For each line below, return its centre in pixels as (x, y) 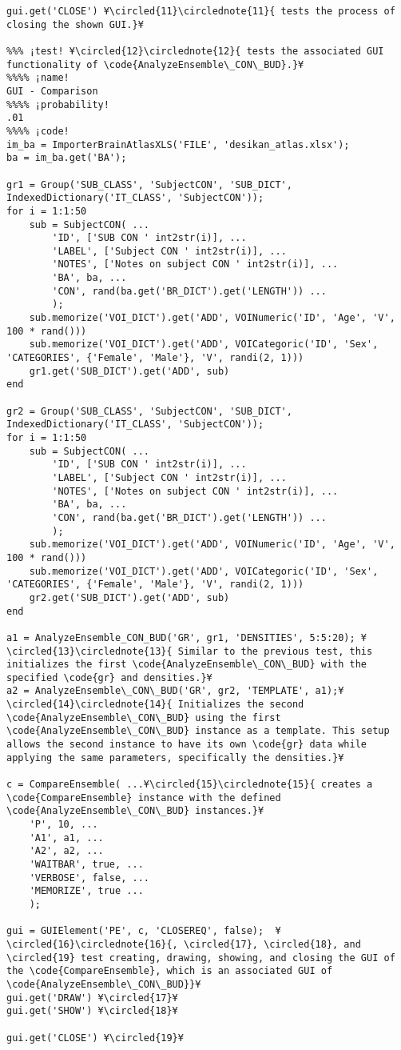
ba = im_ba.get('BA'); (67, 158)
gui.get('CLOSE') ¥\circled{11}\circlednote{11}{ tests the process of (201, 11)
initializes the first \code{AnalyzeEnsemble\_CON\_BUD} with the (187, 665)
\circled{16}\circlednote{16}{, (92, 944)
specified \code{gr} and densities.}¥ (109, 677)
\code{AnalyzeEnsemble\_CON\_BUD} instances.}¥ (135, 811)
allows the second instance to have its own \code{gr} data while (187, 745)
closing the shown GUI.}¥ (75, 24)
